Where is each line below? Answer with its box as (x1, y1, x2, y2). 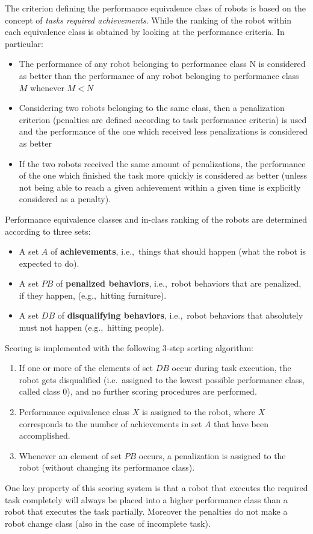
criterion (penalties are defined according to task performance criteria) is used (19, 113, 307, 126)
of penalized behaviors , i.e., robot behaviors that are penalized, (56, 277, 302, 290)
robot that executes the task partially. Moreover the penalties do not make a (5, 505, 288, 518)
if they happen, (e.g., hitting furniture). (19, 288, 167, 301)
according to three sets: (5, 224, 91, 237)
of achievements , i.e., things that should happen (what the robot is (50, 245, 306, 258)
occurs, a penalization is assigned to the (138, 449, 286, 462)
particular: (5, 37, 43, 49)
